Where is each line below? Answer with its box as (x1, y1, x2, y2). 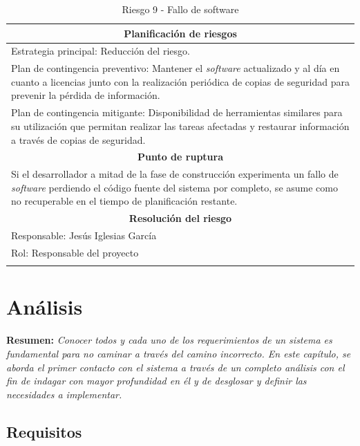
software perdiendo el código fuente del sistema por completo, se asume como (11, 180, 338, 194)
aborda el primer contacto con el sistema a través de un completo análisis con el (6, 360, 345, 374)
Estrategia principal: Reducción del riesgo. (11, 44, 190, 58)
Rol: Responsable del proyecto (11, 245, 139, 259)
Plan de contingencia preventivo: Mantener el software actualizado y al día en (11, 61, 340, 75)
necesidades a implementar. (6, 387, 122, 401)
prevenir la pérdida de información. (11, 88, 160, 102)
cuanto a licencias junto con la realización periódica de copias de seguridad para (11, 74, 350, 89)
